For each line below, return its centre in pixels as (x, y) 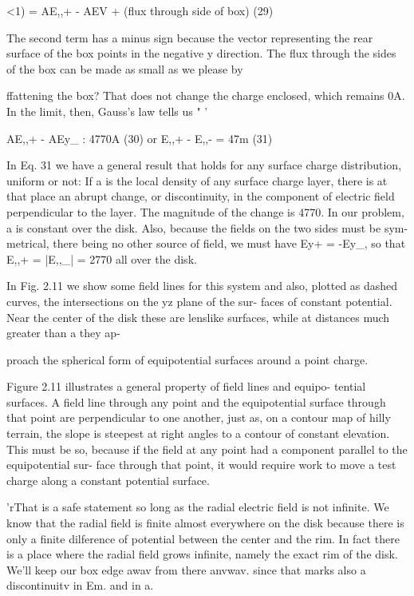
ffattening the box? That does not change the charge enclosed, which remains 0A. (206, 95)
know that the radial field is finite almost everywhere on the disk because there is (205, 523)
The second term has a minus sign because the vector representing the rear (190, 37)
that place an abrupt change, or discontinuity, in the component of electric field (201, 196)
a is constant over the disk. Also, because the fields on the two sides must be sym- (207, 227)
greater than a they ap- (63, 333)
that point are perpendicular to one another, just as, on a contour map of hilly (199, 417)
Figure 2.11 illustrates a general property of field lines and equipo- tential (186, 386)
